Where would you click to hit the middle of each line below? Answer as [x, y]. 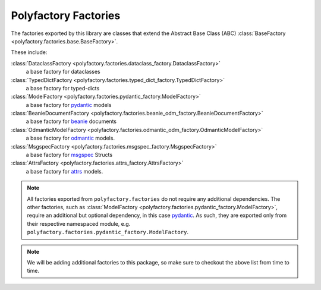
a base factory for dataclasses [63, 72]
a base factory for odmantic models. [70, 138]
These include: [29, 52]
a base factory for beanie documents [71, 121]
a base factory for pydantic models [69, 105]
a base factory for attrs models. [64, 171]
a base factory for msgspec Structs [69, 155]
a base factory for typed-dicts [63, 88]
